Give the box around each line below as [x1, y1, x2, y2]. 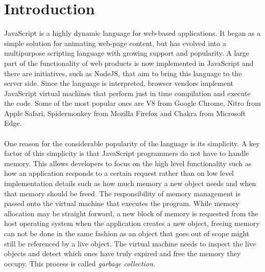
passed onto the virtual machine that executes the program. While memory [4, 198, 239, 209]
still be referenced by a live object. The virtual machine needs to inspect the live [4, 238, 256, 248]
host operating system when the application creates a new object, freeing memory [4, 218, 260, 229]
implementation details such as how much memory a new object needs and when [4, 178, 256, 189]
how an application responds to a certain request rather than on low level [4, 168, 234, 178]
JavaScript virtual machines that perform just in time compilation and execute [4, 87, 251, 98]
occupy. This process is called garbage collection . [4, 258, 155, 268]
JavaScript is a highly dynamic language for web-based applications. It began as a [4, 28, 261, 38]
